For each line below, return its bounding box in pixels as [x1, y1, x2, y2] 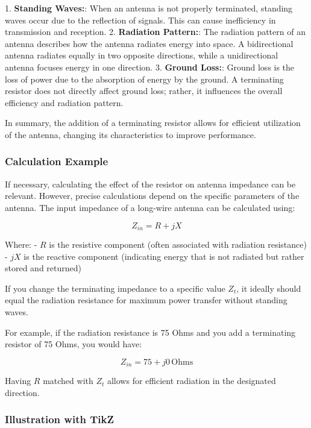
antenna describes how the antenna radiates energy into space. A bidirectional [5, 37, 294, 49]
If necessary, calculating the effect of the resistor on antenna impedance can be [5, 177, 296, 190]
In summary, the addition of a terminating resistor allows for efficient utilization [5, 116, 301, 129]
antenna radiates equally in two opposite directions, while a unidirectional [5, 49, 278, 61]
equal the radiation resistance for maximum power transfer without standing [5, 294, 287, 306]
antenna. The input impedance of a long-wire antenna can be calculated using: [5, 201, 295, 213]
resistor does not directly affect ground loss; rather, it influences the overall [5, 84, 283, 97]
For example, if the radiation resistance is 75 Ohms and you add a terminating [5, 326, 296, 338]
